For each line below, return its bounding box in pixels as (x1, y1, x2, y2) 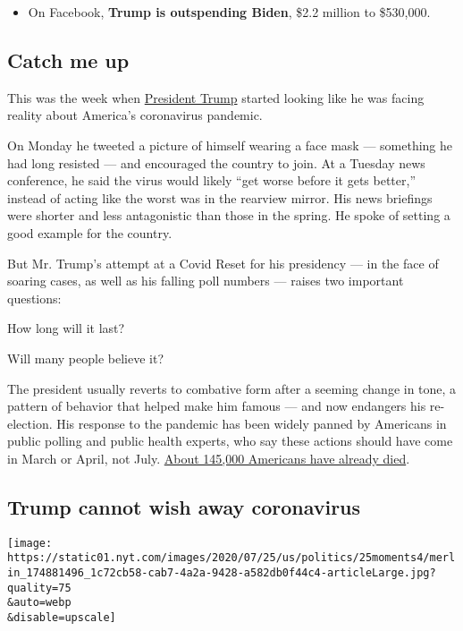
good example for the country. (7, 223, 173, 242)
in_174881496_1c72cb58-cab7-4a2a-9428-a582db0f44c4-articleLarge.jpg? (7, 567, 436, 579)
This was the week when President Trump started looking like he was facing (7, 88, 425, 107)
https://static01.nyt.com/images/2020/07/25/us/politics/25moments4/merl (7, 551, 456, 565)
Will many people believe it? (7, 348, 164, 367)
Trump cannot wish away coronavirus (7, 492, 361, 520)
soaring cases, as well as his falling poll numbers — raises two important (7, 271, 404, 290)
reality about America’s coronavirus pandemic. (7, 106, 263, 124)
